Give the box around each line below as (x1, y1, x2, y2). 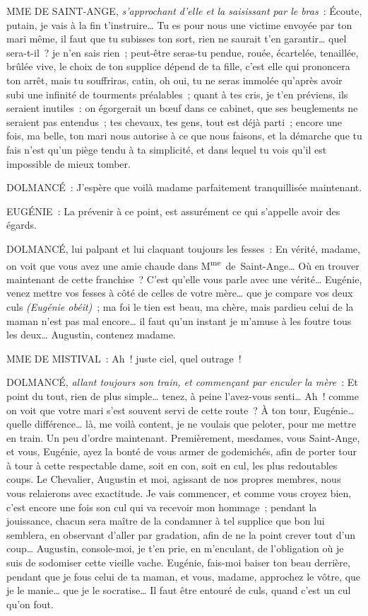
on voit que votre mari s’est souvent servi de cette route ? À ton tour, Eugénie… (6, 402, 355, 417)
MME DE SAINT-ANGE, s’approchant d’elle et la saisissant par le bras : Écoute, (6, 4, 362, 18)
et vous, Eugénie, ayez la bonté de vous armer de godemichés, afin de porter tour (6, 444, 357, 459)
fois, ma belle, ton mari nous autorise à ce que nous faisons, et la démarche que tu (6, 128, 362, 143)
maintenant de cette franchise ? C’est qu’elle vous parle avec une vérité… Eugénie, (6, 271, 362, 286)
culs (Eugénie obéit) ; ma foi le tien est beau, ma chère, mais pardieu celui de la (6, 299, 354, 314)
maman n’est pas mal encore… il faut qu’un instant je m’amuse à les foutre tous (6, 313, 352, 328)
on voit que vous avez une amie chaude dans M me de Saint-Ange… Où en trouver (6, 256, 360, 273)
